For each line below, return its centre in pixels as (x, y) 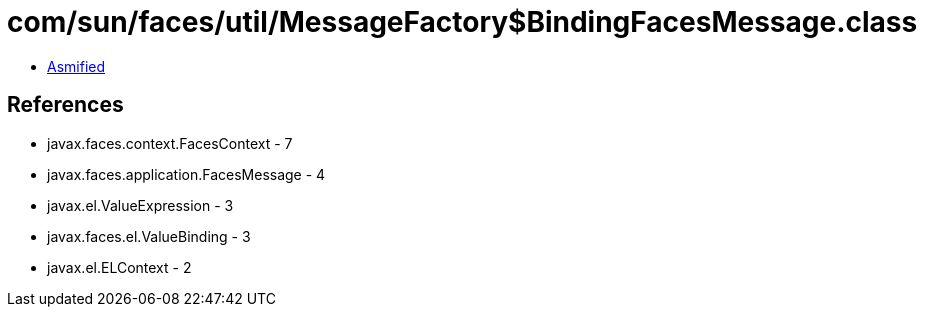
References (65, 105)
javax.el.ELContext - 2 (119, 267)
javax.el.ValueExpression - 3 (140, 205)
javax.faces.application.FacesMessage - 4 (186, 174)
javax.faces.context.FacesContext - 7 (170, 143)
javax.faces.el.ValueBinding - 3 (149, 236)
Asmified (76, 66)
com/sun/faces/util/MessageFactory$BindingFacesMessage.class (462, 22)
